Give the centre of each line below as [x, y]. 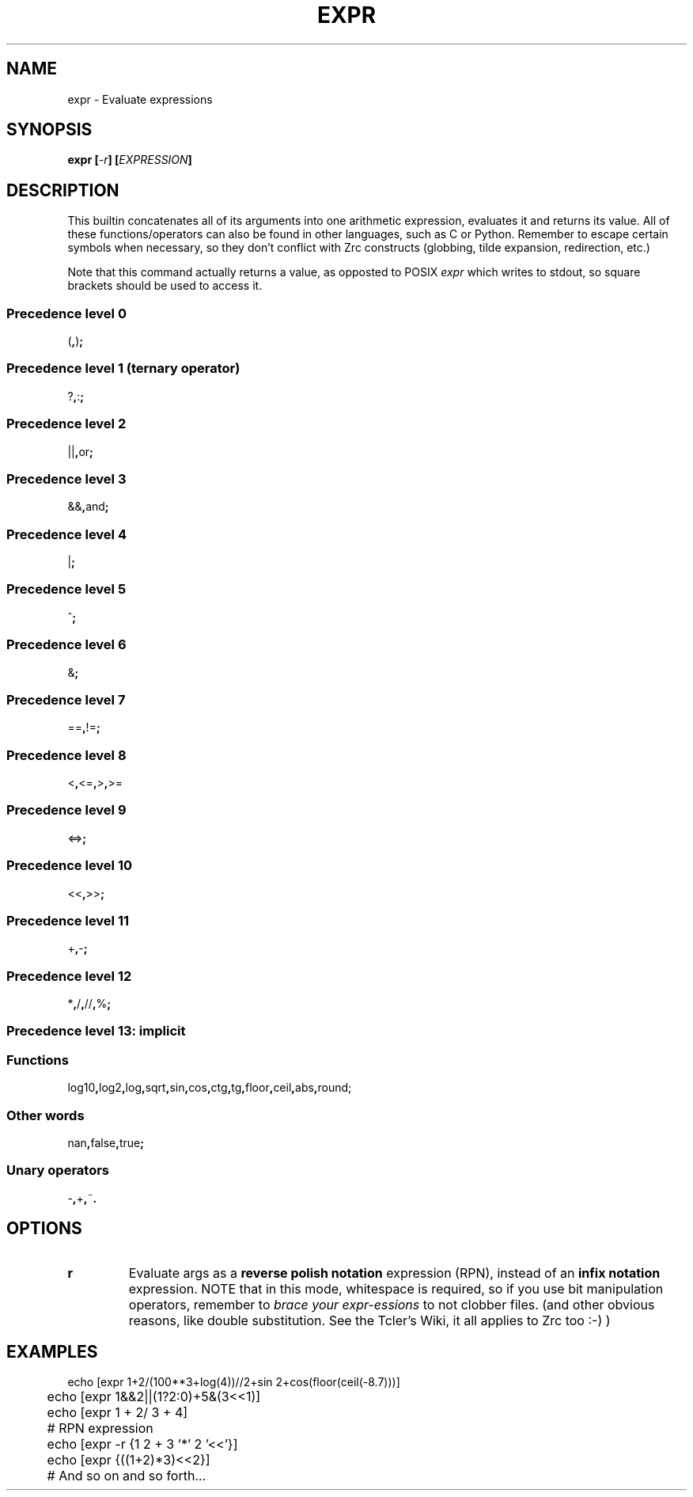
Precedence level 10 [70, 866]
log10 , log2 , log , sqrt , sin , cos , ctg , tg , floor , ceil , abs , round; [210, 1088]
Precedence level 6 [66, 645]
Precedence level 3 [66, 479]
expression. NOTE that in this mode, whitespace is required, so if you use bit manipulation [396, 1288]
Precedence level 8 [66, 755]
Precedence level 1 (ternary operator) [123, 369]
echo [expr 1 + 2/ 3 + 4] [117, 1413]
